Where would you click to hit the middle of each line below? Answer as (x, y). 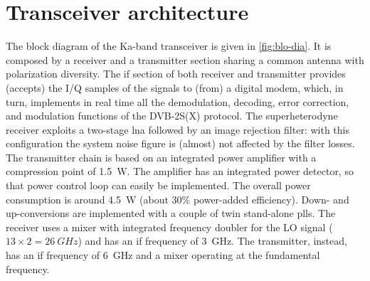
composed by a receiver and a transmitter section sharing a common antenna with (185, 59)
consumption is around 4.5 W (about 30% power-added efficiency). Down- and (178, 199)
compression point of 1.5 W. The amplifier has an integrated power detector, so (180, 171)
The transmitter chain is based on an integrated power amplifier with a (161, 157)
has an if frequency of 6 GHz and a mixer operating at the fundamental (163, 255)
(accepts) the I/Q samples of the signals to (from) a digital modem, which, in (175, 87)
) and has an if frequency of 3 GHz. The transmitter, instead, (212, 241)
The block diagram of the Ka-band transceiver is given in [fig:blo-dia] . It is (169, 46)
